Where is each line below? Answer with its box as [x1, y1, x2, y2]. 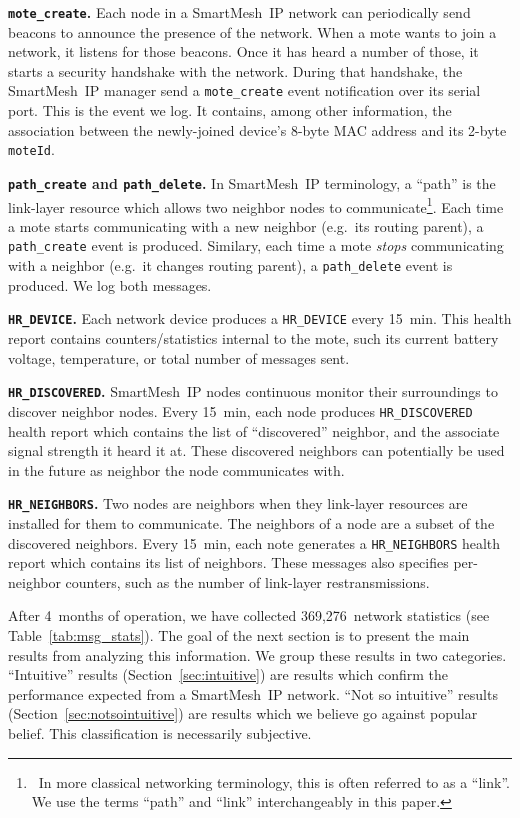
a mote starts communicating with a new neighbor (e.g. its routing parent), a [8, 215, 484, 236]
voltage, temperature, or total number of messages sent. [8, 347, 350, 368]
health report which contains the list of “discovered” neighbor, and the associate [8, 420, 500, 441]
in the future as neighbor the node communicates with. [8, 459, 345, 480]
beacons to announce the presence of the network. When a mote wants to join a [8, 21, 497, 42]
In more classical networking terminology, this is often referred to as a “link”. [38, 771, 510, 792]
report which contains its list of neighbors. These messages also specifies [8, 552, 449, 573]
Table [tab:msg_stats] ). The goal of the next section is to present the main [8, 624, 470, 645]
